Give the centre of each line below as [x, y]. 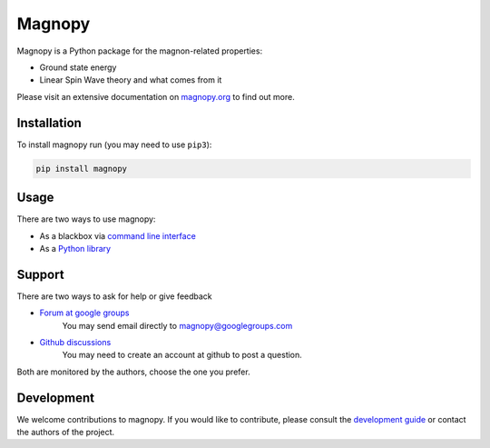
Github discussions [75, 342]
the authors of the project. [66, 433]
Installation [49, 123]
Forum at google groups [84, 313]
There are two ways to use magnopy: [86, 219]
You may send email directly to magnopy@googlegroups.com [177, 325]
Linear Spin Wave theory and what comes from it [131, 80]
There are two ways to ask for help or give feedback [114, 296]
